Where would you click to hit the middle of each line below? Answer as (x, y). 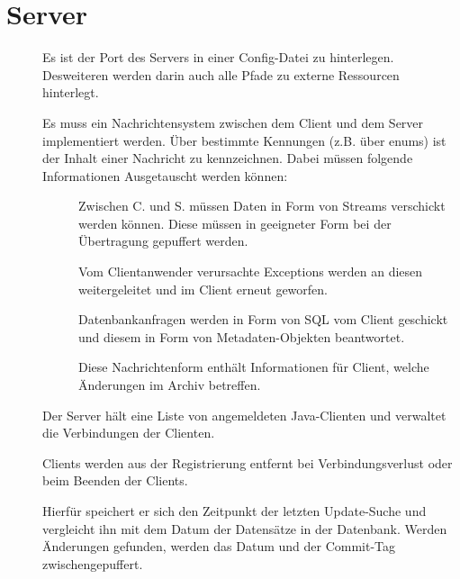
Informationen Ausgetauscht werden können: (165, 175)
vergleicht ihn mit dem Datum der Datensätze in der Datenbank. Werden (245, 528)
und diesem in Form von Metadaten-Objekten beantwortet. (242, 336)
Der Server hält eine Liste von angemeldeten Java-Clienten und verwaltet (244, 415)
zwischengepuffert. (93, 563)
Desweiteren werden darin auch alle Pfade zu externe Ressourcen (221, 74)
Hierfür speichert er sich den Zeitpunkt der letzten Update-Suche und (235, 511)
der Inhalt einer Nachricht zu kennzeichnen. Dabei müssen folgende (228, 158)
